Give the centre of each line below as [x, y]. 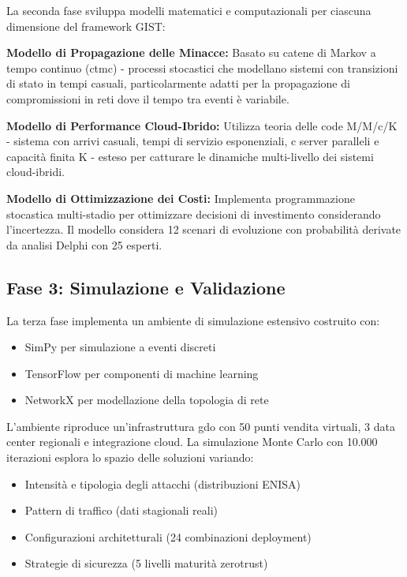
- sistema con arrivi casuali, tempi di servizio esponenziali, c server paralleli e [193, 141]
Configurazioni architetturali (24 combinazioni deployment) [168, 536]
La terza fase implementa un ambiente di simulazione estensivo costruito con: [193, 320]
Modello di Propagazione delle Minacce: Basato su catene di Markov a [191, 52]
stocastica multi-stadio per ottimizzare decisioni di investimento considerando [194, 214]
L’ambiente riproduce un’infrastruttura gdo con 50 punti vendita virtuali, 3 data [201, 426]
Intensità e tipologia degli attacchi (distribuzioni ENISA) [163, 483]
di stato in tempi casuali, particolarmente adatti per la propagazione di [178, 83]
